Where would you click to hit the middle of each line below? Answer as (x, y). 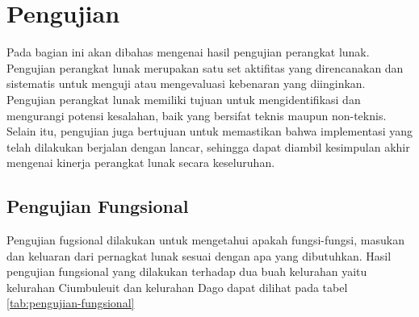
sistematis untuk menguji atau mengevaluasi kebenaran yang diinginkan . (186, 83)
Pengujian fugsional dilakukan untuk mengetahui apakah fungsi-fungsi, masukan (205, 240)
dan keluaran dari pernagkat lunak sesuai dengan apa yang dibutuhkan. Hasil (199, 255)
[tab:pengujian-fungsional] (71, 303)
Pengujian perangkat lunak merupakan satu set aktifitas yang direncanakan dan (205, 67)
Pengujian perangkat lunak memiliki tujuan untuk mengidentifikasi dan (184, 99)
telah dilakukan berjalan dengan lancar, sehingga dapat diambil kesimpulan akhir (208, 146)
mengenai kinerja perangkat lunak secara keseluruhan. (141, 163)
